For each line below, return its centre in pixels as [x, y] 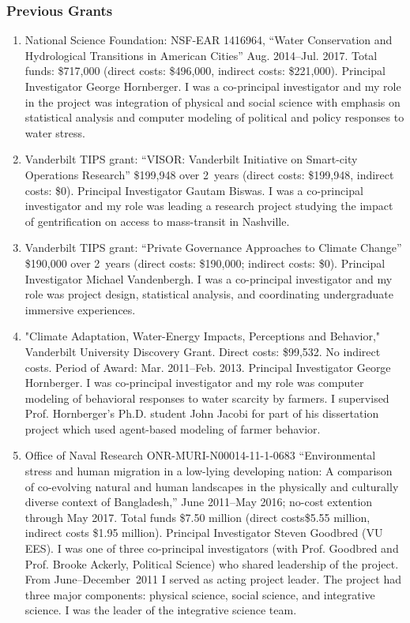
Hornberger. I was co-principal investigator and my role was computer [194, 383]
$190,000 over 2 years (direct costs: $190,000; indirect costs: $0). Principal [205, 263]
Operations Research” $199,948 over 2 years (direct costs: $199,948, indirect [209, 174]
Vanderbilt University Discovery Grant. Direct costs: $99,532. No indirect [203, 351]
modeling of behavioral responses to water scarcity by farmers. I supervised [207, 398]
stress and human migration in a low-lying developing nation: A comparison [209, 471]
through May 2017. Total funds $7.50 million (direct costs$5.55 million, [197, 517]
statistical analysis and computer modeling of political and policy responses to [214, 117]
